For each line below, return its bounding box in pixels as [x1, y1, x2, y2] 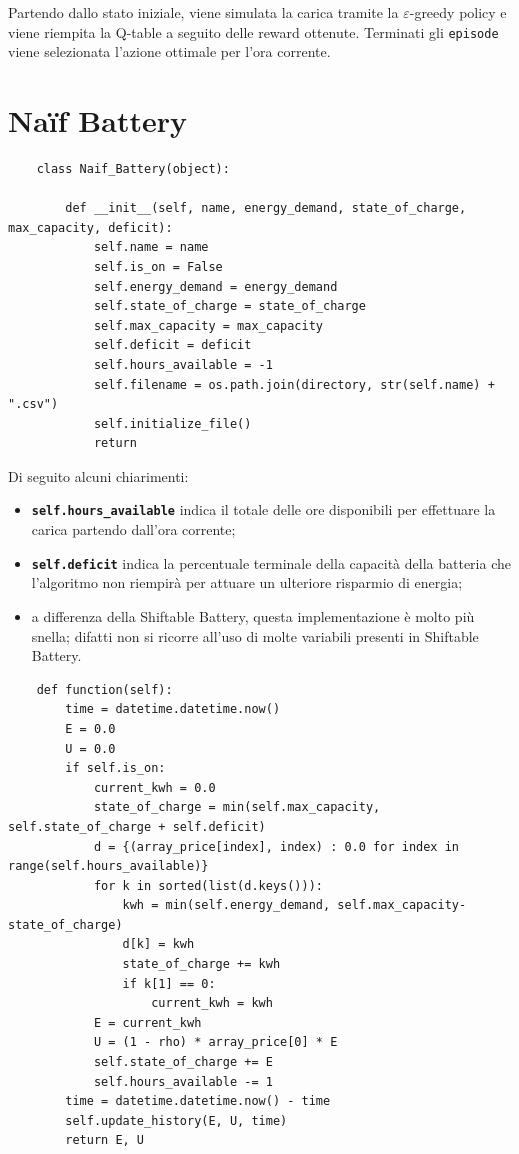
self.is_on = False [93, 259, 223, 274]
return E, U [65, 1133, 145, 1148]
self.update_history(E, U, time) [65, 1113, 288, 1128]
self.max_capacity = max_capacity [93, 318, 323, 333]
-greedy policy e [409, 2, 507, 22]
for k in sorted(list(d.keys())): [93, 878, 323, 893]
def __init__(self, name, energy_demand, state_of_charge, [65, 201, 467, 216]
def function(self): [36, 682, 173, 697]
